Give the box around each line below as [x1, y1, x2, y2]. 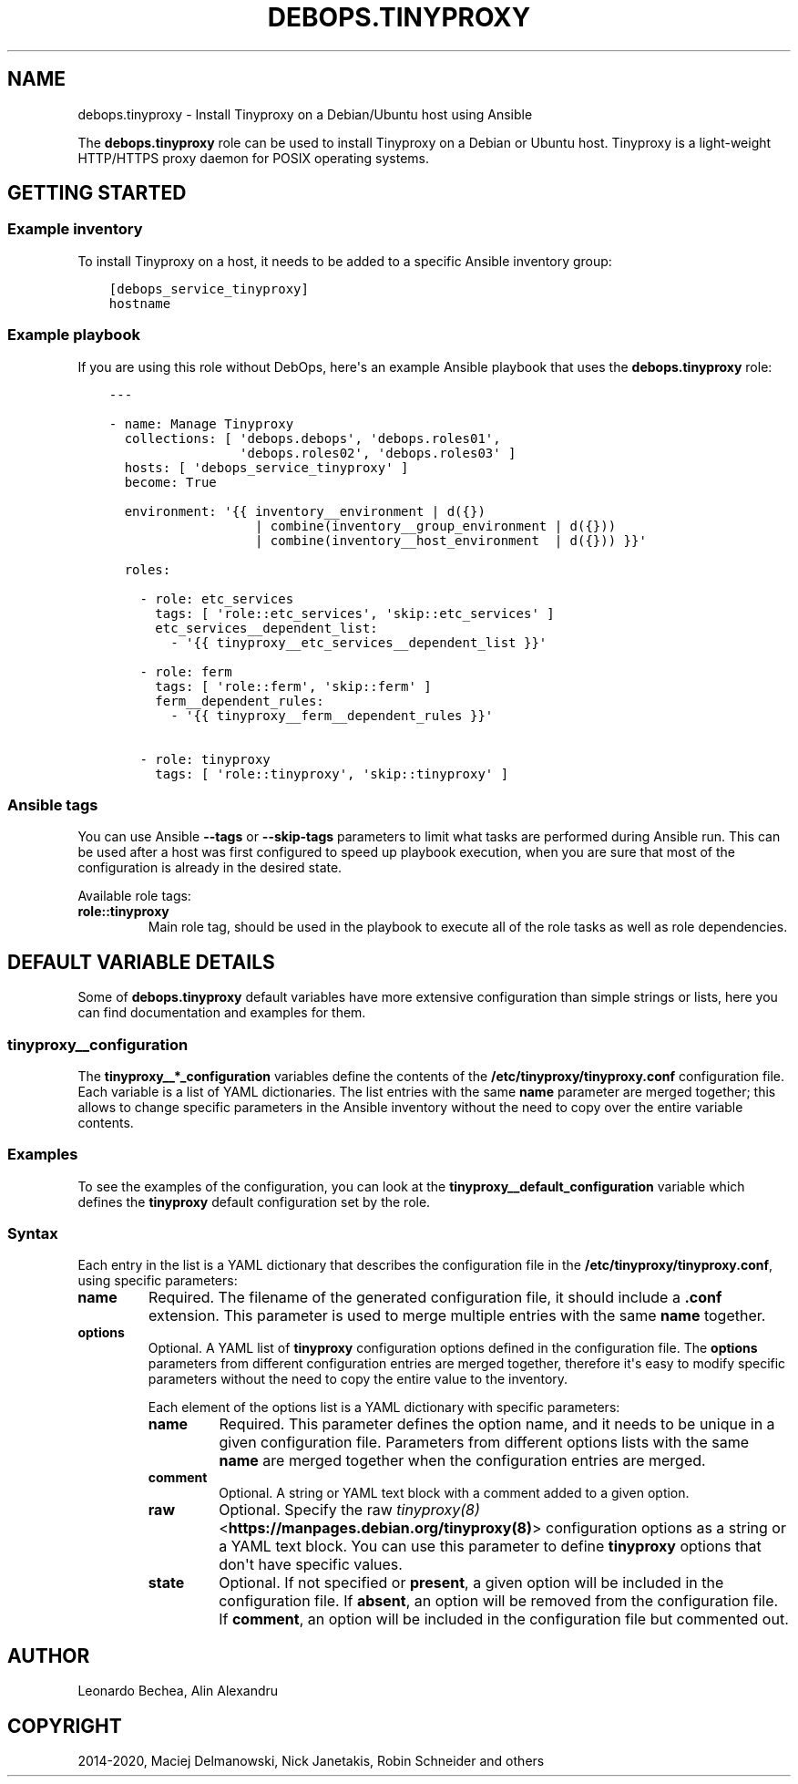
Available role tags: [77, 888, 191, 904]
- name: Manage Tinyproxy [108, 416, 294, 431]
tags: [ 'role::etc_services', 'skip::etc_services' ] [155, 605, 555, 621]
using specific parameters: [77, 1273, 238, 1289]
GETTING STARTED [7, 181, 187, 205]
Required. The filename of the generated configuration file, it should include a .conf [148, 1288, 722, 1307]
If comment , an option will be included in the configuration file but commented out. [219, 1610, 789, 1629]
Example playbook [7, 325, 140, 345]
